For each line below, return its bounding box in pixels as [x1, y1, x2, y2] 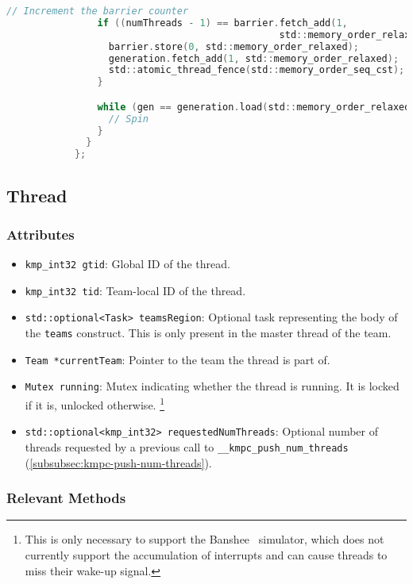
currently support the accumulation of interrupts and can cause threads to [25, 547, 388, 563]
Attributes [6, 224, 75, 244]
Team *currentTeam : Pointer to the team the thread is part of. [25, 351, 330, 367]
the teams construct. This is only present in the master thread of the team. [25, 325, 392, 341]
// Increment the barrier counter [6, 6, 189, 17]
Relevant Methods [6, 488, 126, 508]
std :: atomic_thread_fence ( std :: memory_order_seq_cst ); [108, 64, 405, 76]
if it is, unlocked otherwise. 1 [25, 394, 164, 413]
